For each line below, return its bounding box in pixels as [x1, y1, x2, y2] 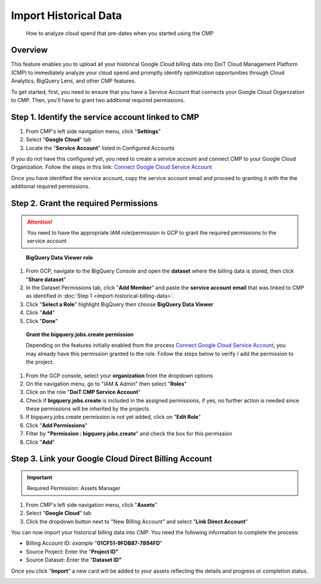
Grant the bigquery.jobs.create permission [26, 330, 134, 338]
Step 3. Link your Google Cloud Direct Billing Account [11, 454, 212, 464]
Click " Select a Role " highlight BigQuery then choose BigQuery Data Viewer [26, 301, 213, 308]
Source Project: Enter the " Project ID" [26, 548, 119, 555]
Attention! [27, 218, 53, 225]
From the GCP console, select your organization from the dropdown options [26, 372, 213, 379]
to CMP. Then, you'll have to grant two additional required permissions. [11, 97, 185, 104]
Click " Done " [26, 317, 58, 324]
